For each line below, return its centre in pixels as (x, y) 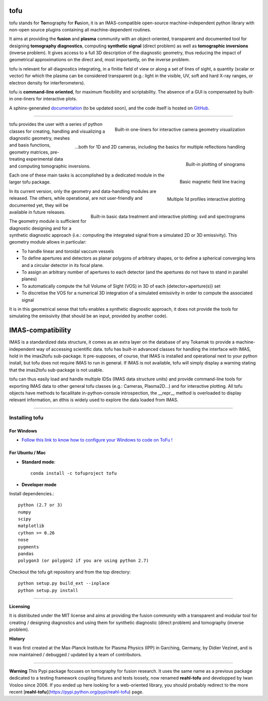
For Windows (23, 431)
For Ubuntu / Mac (28, 453)
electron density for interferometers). (47, 83)
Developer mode (39, 484)
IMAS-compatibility (40, 330)
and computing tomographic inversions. (50, 166)
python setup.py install (48, 590)
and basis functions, (30, 145)
